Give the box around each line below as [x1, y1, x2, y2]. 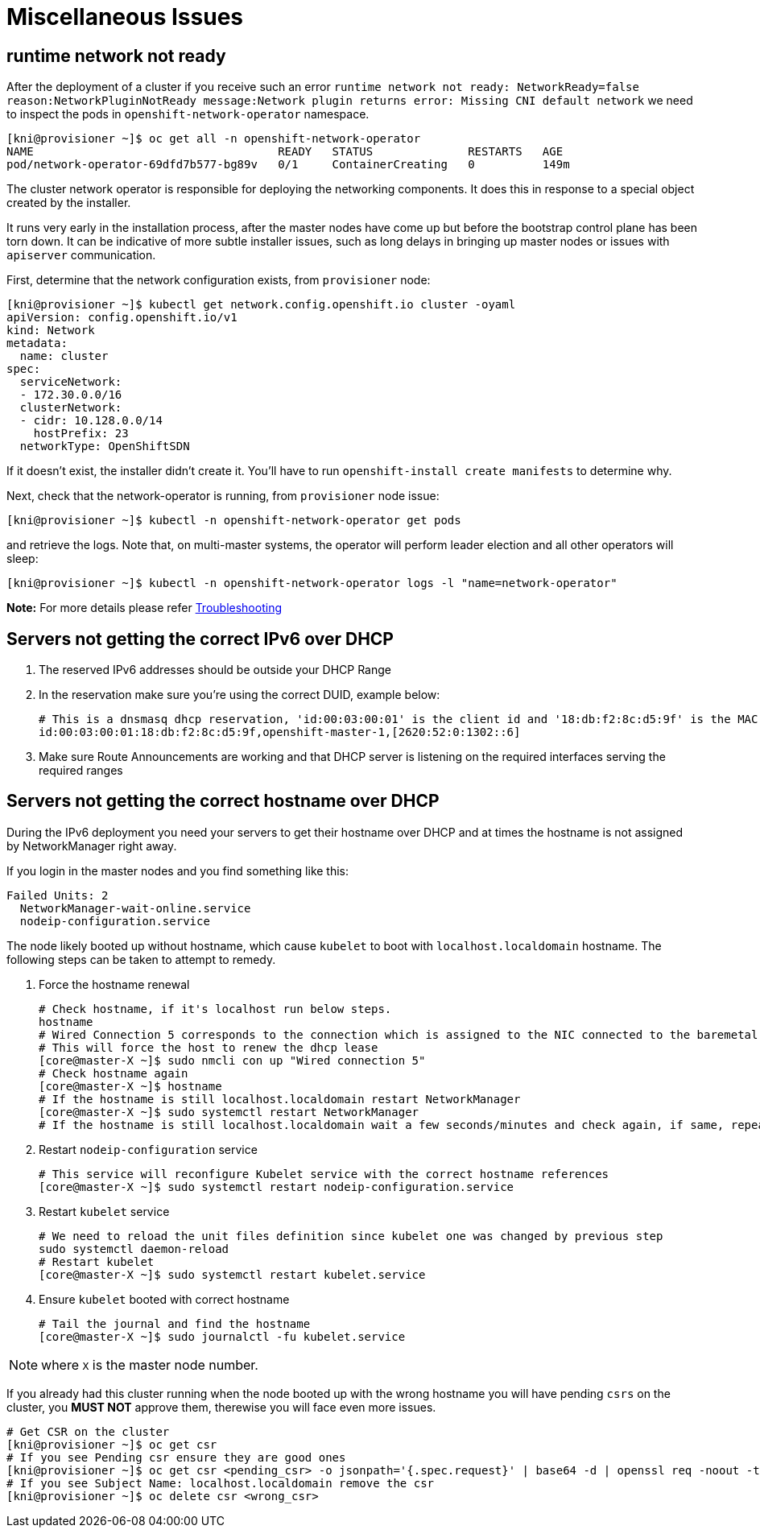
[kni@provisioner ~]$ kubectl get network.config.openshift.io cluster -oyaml [6, 298, 516, 312]
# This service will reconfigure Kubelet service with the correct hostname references [39, 1167, 609, 1180]
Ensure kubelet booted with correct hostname [39, 1292, 290, 1306]
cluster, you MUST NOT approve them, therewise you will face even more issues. [6, 1400, 436, 1414]
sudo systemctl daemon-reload [39, 1242, 229, 1255]
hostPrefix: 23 [33, 427, 129, 440]
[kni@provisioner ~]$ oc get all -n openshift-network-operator [6, 132, 421, 146]
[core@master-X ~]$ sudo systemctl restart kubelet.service [39, 1267, 426, 1281]
